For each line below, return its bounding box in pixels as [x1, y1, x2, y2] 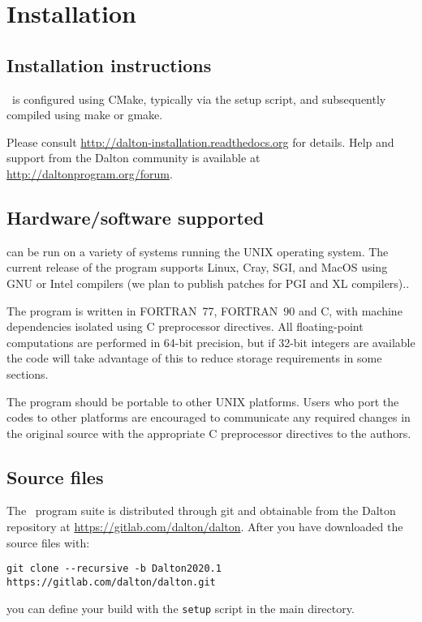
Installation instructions [6, 52, 212, 77]
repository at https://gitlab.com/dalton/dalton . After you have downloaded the [6, 518, 403, 535]
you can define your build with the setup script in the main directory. [6, 599, 355, 616]
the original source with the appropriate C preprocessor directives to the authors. [6, 424, 411, 441]
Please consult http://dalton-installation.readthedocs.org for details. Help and [6, 133, 394, 150]
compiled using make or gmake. [6, 106, 163, 123]
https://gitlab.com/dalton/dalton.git [6, 576, 216, 588]
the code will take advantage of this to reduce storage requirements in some [6, 350, 382, 367]
